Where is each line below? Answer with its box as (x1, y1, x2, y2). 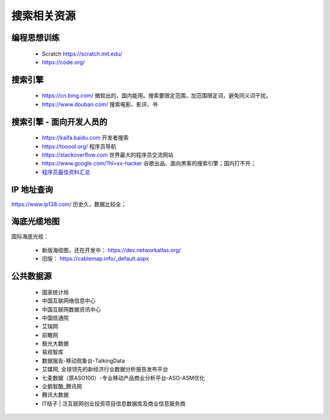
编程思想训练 (11, 32, 60, 43)
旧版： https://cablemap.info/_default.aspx (42, 255, 149, 263)
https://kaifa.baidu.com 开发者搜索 (42, 134, 129, 141)
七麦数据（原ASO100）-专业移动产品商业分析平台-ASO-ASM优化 (42, 374, 205, 381)
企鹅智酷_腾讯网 (42, 383, 82, 390)
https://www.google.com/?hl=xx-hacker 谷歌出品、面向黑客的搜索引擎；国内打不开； (42, 160, 257, 167)
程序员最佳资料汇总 (42, 168, 90, 176)
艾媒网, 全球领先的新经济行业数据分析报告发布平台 (42, 366, 168, 373)
